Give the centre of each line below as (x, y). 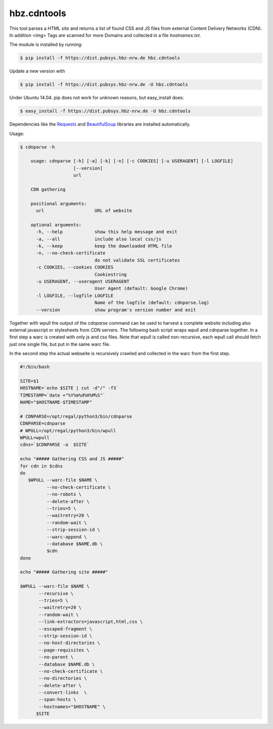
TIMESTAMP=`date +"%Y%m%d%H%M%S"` (63, 395)
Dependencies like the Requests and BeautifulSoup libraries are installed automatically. (100, 124)
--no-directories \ (63, 678)
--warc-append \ (66, 537)
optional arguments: (56, 225)
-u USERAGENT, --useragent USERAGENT (83, 282)
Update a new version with (37, 71)
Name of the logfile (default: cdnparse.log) (152, 303)
